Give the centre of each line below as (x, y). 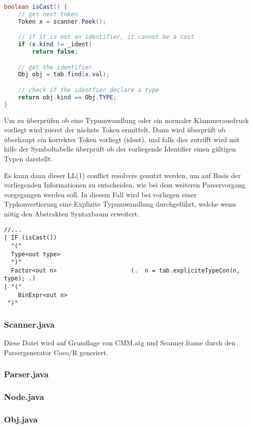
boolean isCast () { (36, 7)
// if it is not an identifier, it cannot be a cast (106, 37)
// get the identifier (55, 67)
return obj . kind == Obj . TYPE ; (67, 97)
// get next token (48, 14)
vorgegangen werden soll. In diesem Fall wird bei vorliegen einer (100, 194)
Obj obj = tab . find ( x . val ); (64, 75)
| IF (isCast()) (31, 238)
